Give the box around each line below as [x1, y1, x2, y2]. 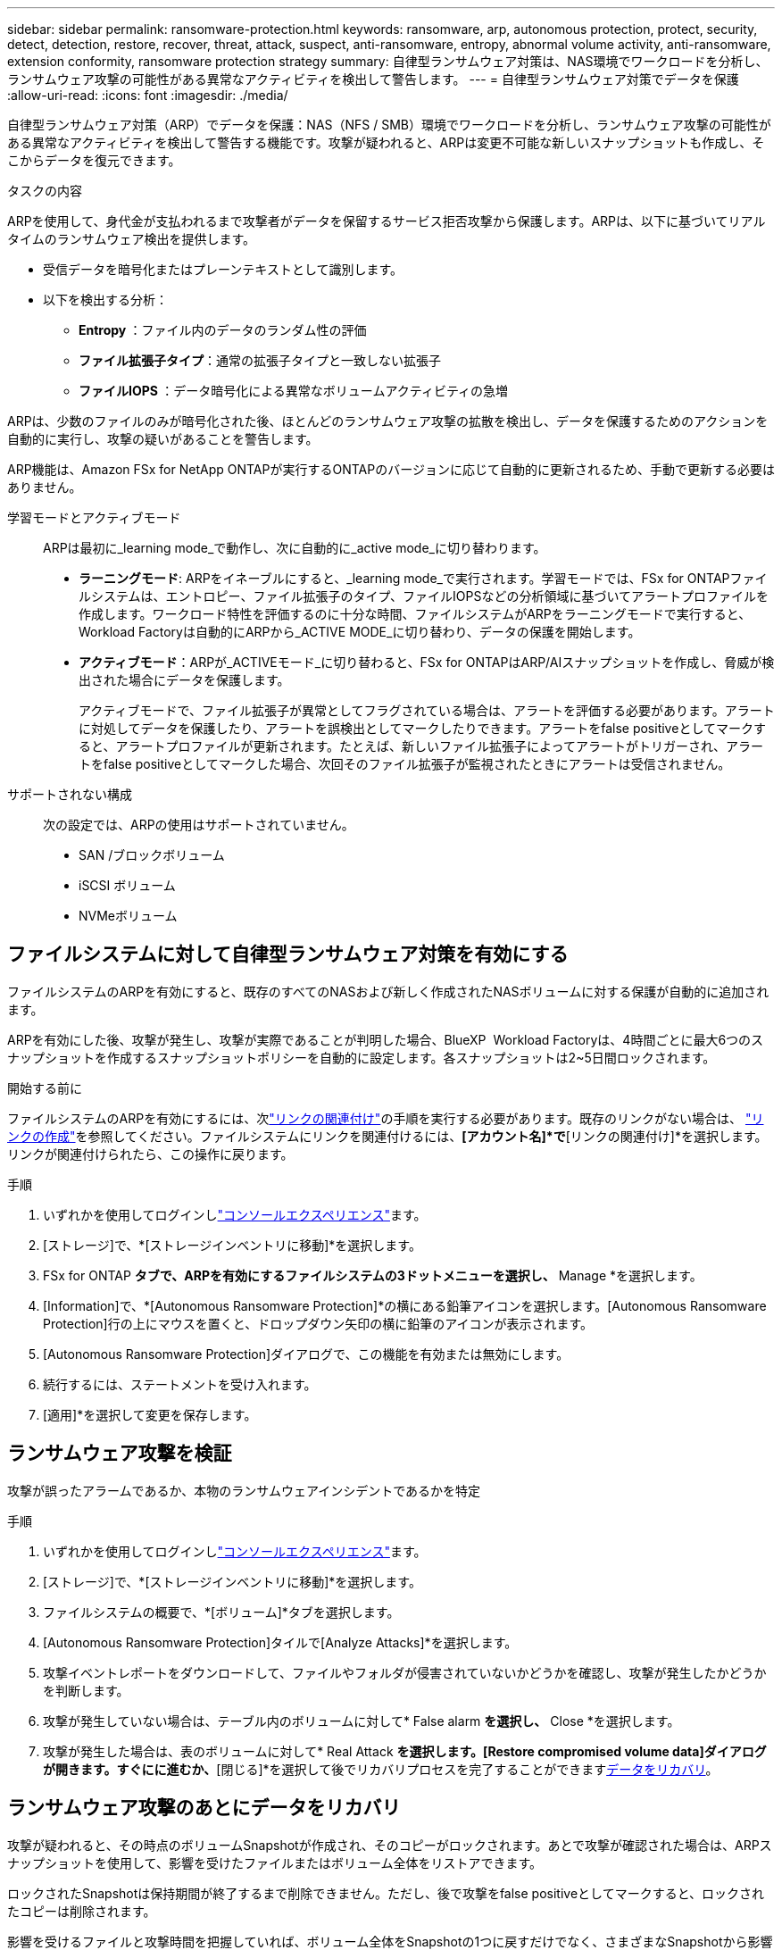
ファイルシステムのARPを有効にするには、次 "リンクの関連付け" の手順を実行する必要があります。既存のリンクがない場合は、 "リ [7, 1110, 764, 1126]
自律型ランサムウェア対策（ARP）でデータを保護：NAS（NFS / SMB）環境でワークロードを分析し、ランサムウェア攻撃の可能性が [7, 117, 771, 132]
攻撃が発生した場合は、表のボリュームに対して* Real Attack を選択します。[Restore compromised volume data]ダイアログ [43, 1743, 767, 1759]
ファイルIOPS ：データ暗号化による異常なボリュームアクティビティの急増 [79, 383, 509, 398]
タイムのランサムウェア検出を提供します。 [7, 231, 256, 246]
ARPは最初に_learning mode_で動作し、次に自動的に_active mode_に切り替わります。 [43, 540, 546, 555]
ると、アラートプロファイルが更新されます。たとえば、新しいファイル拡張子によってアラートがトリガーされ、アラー [79, 738, 764, 754]
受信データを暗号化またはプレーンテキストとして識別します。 [43, 262, 403, 277]
